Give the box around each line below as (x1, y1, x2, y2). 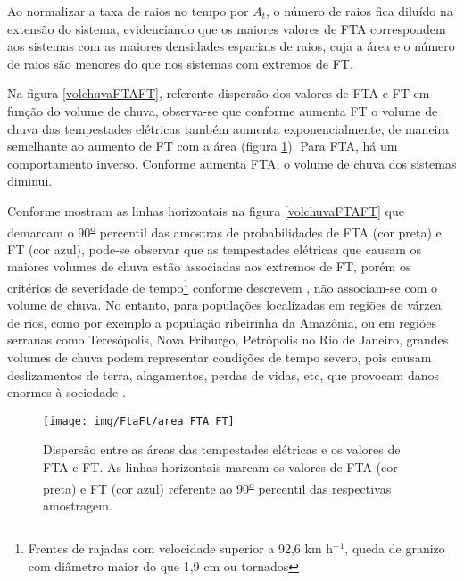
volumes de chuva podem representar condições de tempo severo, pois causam (7, 348, 432, 366)
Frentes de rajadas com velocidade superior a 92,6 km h (28, 539, 334, 558)
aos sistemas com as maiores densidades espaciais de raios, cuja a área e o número (7, 37, 455, 55)
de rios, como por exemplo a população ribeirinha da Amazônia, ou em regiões (7, 312, 437, 331)
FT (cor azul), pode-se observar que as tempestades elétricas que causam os (7, 239, 422, 258)
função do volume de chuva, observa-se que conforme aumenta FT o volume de (7, 101, 438, 120)
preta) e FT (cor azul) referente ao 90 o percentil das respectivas (43, 476, 392, 497)
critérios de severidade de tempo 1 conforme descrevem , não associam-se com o (7, 275, 438, 296)
